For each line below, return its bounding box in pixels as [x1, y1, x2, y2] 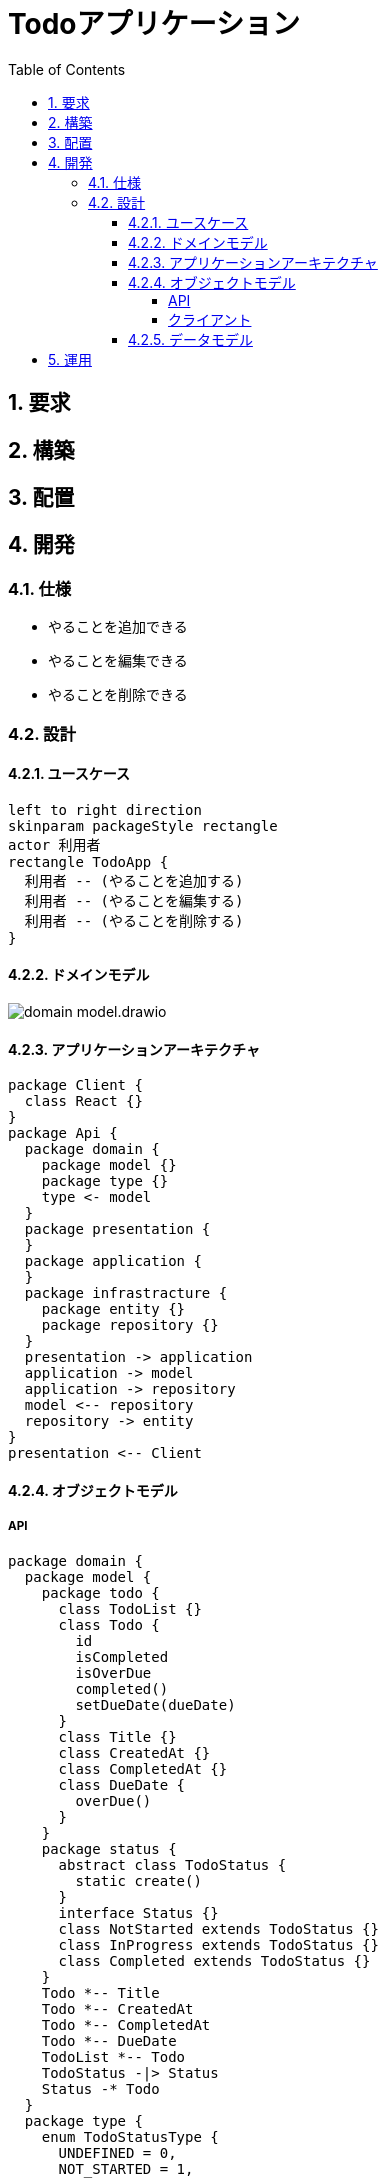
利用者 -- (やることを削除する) [24, 912, 244, 929]
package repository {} [41, 1317, 219, 1334]
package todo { [41, 1584, 160, 1601]
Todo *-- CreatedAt [41, 2000, 194, 2017]
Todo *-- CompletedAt [41, 2016, 211, 2033]
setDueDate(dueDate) [75, 1696, 236, 1713]
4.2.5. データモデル [128, 330, 253, 348]
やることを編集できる [48, 652, 188, 670]
